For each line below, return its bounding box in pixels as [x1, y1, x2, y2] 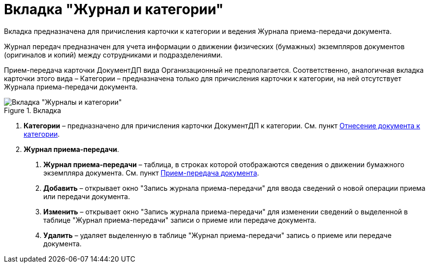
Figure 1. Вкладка [4, 106, 61, 115]
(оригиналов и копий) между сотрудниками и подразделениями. [4, 50, 223, 59]
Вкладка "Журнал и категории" [4, 1, 224, 18]
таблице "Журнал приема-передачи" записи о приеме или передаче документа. [43, 215, 316, 224]
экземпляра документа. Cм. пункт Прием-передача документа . [43, 168, 259, 177]
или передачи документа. [43, 192, 130, 201]
